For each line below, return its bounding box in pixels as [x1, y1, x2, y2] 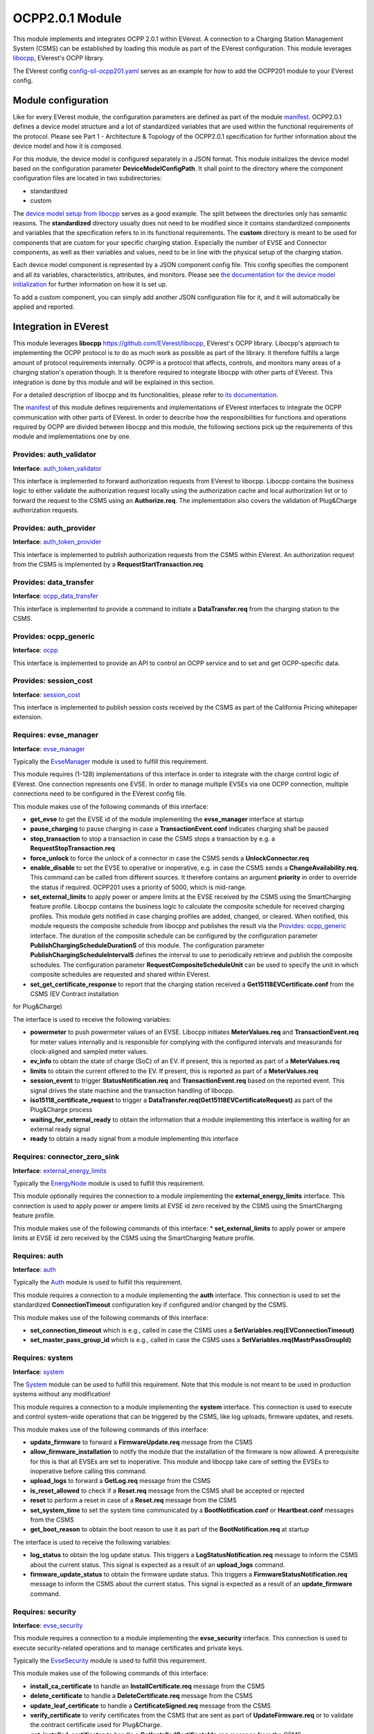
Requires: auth [12, 1251, 64, 1260]
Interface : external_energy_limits [12, 1166, 107, 1175]
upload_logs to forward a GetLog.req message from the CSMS [30, 1477, 211, 1485]
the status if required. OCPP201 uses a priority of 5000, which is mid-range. [30, 883, 247, 891]
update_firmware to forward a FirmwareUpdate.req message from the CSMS [30, 1438, 253, 1446]
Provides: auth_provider [12, 523, 96, 533]
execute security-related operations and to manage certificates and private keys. [12, 1644, 244, 1652]
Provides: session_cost [12, 676, 93, 686]
